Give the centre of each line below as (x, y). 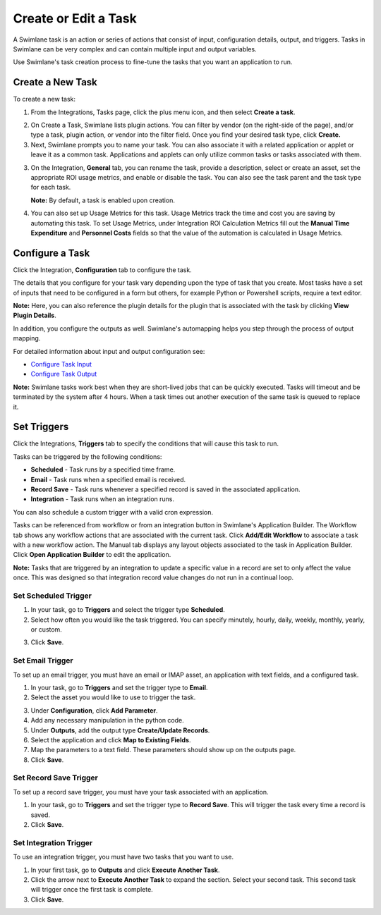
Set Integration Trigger (53, 842)
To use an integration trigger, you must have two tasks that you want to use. (123, 857)
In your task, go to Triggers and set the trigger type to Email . (119, 687)
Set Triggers (41, 427)
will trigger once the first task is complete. (92, 890)
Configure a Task (52, 253)
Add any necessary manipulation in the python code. (108, 720)
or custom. (47, 630)
